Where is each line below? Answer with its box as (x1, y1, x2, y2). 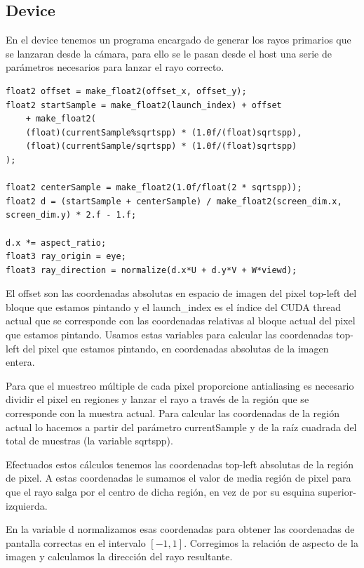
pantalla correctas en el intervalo (6, 535, 146, 550)
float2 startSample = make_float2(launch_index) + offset (6, 100, 282, 110)
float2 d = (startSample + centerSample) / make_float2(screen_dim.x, (6, 196, 342, 206)
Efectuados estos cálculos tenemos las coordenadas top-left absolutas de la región (6, 456, 353, 471)
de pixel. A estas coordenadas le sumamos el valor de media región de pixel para (6, 470, 351, 485)
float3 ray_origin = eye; (6, 251, 126, 262)
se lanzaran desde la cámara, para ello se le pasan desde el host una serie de (6, 46, 332, 60)
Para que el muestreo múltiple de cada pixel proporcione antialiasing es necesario (6, 378, 354, 392)
